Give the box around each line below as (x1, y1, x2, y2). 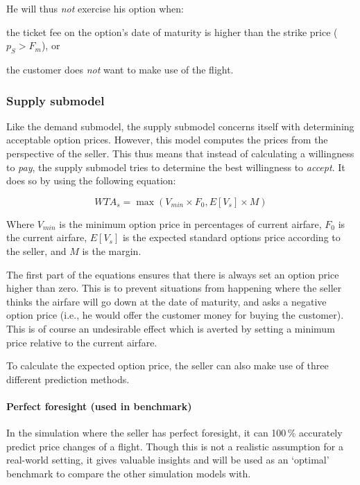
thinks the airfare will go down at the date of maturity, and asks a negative (6, 294, 327, 308)
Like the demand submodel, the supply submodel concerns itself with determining (6, 118, 354, 133)
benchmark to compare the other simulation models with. (6, 466, 251, 480)
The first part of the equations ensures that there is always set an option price (6, 267, 339, 281)
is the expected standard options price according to (122, 230, 341, 245)
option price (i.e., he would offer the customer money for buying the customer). (6, 308, 344, 322)
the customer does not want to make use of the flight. (6, 62, 234, 76)
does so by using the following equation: (6, 173, 176, 188)
